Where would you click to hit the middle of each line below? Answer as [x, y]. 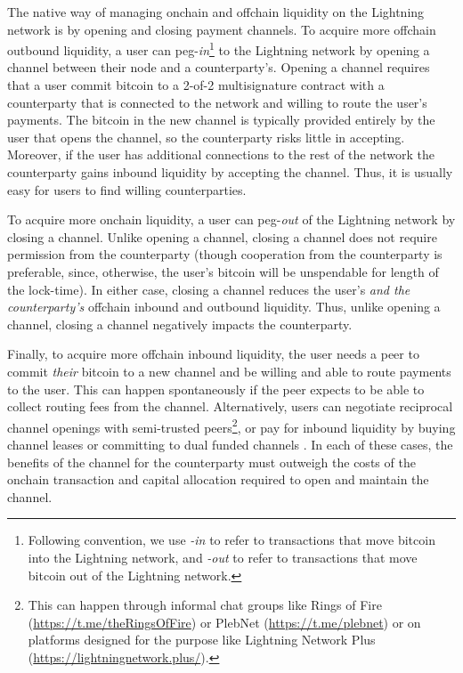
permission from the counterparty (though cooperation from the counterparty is [225, 254]
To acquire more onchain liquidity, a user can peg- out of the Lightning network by [231, 219]
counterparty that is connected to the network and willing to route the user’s [217, 102]
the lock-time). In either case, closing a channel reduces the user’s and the [209, 289]
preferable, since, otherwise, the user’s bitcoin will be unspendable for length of [223, 271]
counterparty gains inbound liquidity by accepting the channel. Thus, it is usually [230, 172]
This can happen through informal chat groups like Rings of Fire [205, 605]
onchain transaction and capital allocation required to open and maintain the [218, 479]
